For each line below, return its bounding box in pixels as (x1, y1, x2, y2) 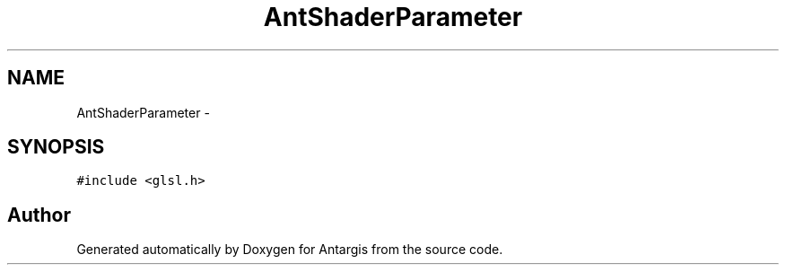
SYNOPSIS (7, 136, 105, 159)
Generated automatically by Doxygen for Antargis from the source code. (76, 241, 503, 258)
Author (7, 203, 71, 226)
